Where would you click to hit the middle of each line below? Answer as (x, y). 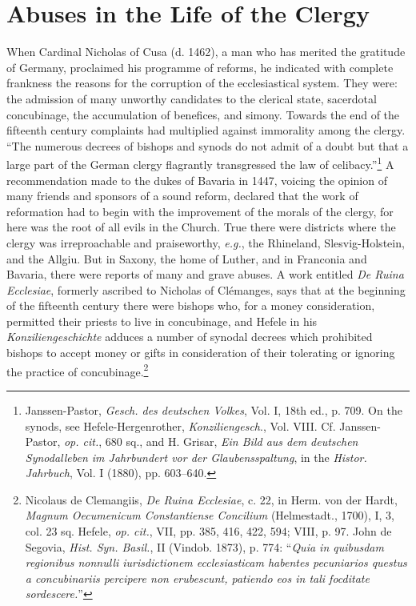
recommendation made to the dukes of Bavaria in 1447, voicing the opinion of (197, 180)
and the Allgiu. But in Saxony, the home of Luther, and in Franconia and (187, 258)
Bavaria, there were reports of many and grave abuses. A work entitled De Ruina (205, 274)
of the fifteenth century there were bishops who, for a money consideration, (191, 305)
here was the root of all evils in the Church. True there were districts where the (201, 227)
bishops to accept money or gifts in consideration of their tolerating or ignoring (201, 353)
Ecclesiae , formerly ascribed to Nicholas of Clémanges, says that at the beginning (206, 289)
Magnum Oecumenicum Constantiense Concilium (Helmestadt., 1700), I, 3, (210, 515)
